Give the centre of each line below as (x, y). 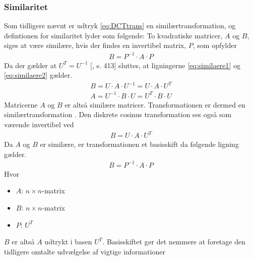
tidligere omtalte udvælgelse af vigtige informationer (85, 251)
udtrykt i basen (68, 242)
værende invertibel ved (39, 124)
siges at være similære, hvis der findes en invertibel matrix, (95, 45)
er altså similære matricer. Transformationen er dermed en (155, 104)
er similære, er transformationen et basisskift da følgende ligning (139, 144)
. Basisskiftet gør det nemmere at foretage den (174, 242)
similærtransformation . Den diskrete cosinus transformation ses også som (118, 114)
